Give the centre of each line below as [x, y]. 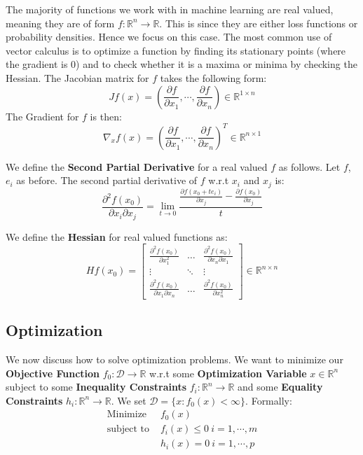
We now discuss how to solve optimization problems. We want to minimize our [174, 359]
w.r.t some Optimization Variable [228, 373]
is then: [106, 116]
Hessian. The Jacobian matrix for [77, 77]
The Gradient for [42, 116]
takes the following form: [213, 77]
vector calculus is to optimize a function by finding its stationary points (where [176, 50]
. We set [129, 400]
